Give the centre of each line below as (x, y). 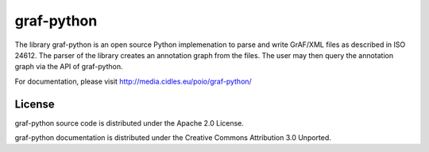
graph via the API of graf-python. (69, 67)
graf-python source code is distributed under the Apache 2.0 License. (129, 123)
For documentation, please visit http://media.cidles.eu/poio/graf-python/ (133, 81)
